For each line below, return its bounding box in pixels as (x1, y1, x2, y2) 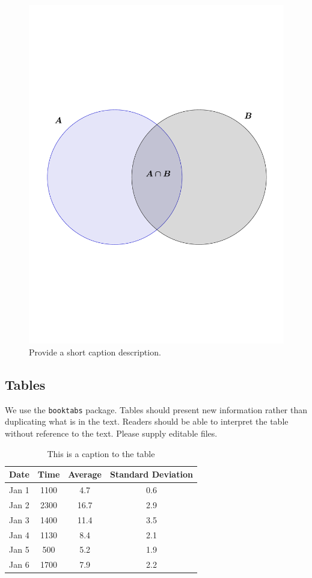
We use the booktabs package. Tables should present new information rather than (5, 403, 308, 416)
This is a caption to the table (47, 447, 155, 460)
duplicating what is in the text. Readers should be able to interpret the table (5, 415, 289, 428)
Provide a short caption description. (29, 345, 161, 358)
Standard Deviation (109, 468, 193, 481)
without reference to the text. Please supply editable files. (5, 426, 218, 439)
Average (68, 468, 102, 481)
